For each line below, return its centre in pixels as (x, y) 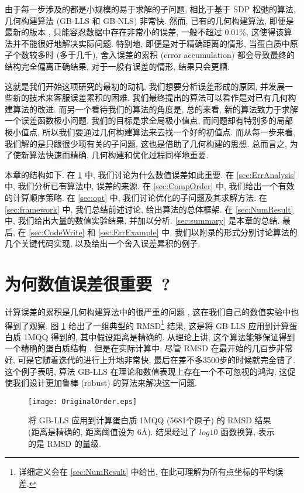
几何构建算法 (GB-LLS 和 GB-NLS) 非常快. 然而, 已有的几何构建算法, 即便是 (149, 20)
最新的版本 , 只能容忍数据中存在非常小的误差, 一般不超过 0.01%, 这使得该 (144, 32)
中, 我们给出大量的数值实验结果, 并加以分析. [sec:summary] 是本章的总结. (142, 220)
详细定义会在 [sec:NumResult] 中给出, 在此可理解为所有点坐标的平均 (147, 472)
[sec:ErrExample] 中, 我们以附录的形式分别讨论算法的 (198, 232)
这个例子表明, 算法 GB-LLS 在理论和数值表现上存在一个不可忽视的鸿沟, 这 (146, 371)
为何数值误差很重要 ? (88, 284)
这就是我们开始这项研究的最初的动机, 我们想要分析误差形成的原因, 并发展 (145, 86)
